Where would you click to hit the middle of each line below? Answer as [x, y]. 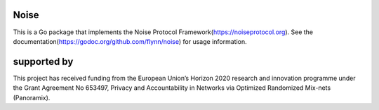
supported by [43, 62]
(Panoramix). [32, 97]
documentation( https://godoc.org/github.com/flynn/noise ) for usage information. [130, 41]
